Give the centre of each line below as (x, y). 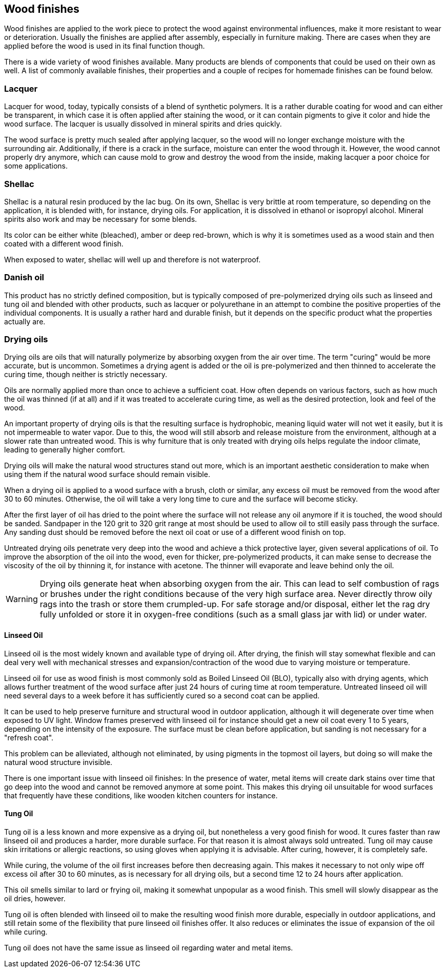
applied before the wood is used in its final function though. (105, 46)
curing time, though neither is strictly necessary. (86, 375)
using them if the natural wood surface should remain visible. (107, 474)
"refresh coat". (29, 737)
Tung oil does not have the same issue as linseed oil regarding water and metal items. (149, 947)
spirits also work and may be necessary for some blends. (101, 219)
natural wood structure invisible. (58, 762)
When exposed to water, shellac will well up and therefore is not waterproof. (133, 259)
